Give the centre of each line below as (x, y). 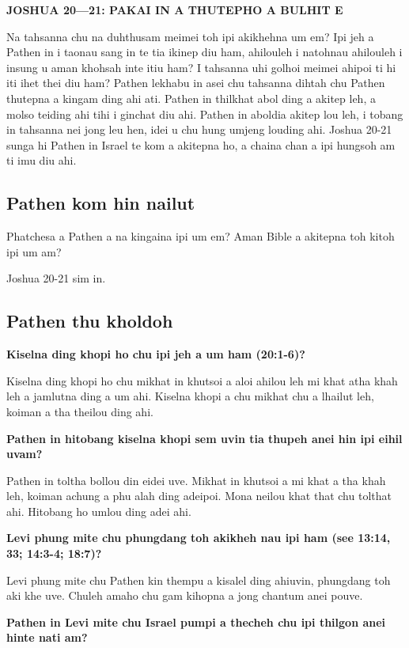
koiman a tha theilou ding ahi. (80, 411)
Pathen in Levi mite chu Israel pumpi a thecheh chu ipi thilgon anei (196, 621)
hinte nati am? (47, 637)
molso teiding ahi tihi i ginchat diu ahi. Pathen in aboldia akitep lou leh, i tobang (205, 114)
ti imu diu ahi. (42, 160)
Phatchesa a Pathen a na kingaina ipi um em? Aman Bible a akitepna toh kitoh (201, 236)
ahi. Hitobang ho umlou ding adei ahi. (99, 511)
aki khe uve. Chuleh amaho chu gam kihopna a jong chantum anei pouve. (185, 595)
